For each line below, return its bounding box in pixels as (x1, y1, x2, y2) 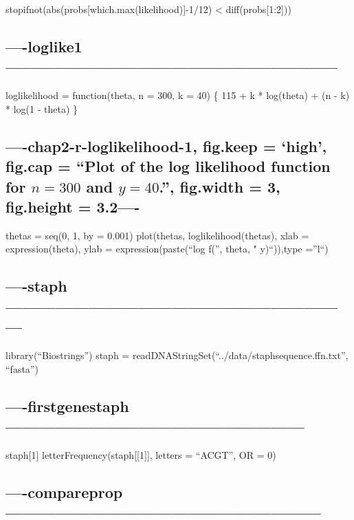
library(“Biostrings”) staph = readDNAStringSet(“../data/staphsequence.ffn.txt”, (5, 347, 349, 362)
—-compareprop (5, 481, 123, 502)
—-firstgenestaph (5, 395, 129, 416)
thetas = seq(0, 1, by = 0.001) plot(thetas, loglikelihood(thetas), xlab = (5, 228, 309, 242)
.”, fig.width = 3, (159, 175, 280, 197)
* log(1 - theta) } (5, 101, 78, 116)
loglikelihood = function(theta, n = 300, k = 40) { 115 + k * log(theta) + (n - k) (5, 88, 350, 102)
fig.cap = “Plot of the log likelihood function (5, 155, 331, 177)
